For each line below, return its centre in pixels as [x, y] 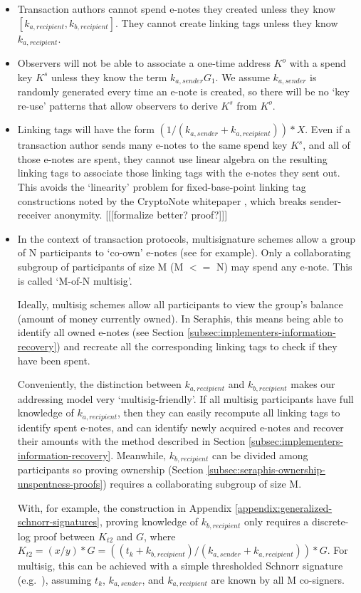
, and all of [326, 145]
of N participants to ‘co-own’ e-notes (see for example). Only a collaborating [184, 252]
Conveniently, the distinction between [99, 384]
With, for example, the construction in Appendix [125, 507]
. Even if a [328, 129]
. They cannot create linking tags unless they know [226, 22]
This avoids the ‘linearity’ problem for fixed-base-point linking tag [162, 187]
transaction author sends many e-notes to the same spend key [152, 145]
